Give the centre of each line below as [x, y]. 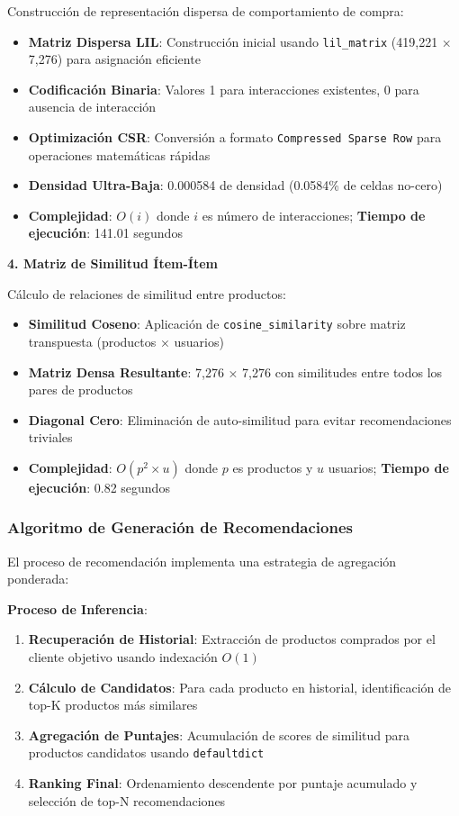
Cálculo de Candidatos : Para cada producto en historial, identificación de [240, 687]
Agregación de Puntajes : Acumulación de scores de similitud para [219, 734]
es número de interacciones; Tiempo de [314, 215]
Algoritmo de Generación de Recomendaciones [180, 527]
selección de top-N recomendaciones [127, 800]
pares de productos [81, 390]
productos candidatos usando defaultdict [146, 753]
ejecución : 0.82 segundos [99, 487]
